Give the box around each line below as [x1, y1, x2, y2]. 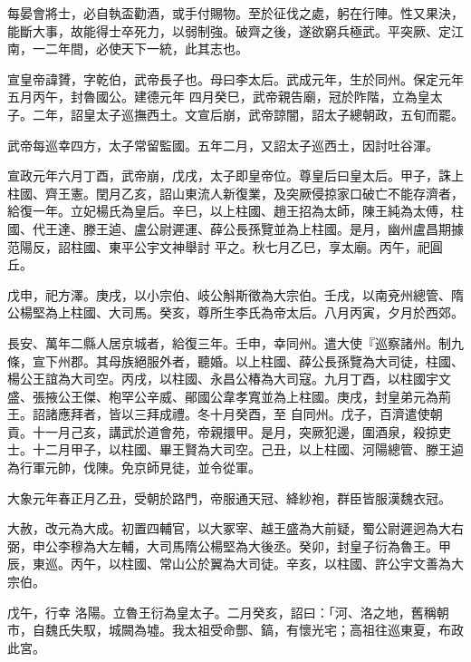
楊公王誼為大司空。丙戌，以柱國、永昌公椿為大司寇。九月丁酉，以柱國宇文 [7, 369, 451, 388]
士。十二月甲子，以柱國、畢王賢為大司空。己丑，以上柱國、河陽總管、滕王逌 [7, 440, 464, 459]
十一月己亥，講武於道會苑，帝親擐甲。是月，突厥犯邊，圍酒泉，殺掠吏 [32, 422, 451, 441]
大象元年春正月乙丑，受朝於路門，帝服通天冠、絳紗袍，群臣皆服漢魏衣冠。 [7, 488, 451, 507]
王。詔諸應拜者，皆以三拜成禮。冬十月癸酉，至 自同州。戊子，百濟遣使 [7, 404, 430, 423]
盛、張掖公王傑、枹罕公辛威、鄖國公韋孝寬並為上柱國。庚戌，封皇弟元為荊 [7, 386, 451, 405]
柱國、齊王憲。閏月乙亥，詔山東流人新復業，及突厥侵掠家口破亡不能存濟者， [7, 183, 464, 202]
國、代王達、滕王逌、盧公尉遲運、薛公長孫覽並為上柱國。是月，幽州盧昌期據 [7, 219, 464, 238]
